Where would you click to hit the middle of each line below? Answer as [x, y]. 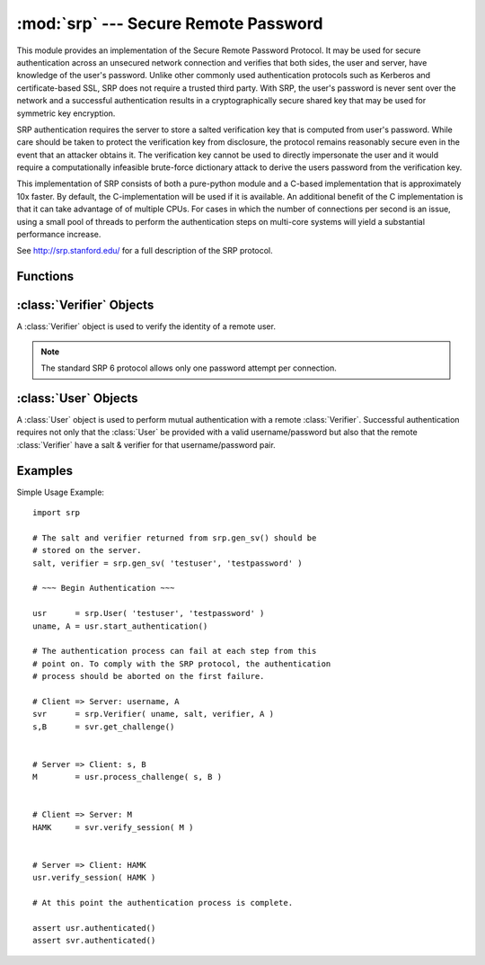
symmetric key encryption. [66, 113]
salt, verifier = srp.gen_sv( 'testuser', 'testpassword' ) [168, 563]
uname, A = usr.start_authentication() [120, 626]
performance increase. [59, 235]
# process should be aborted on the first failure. [149, 676]
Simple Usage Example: [61, 492]
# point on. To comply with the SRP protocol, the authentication [182, 664]
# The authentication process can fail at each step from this [175, 651]
